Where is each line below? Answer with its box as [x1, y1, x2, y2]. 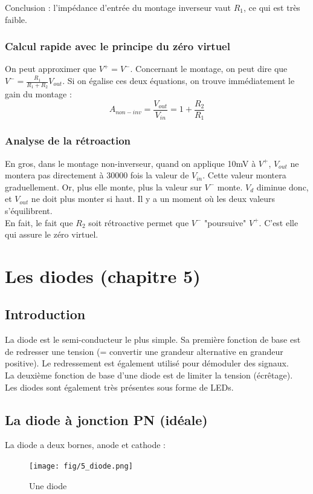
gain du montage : [5, 88, 72, 100]
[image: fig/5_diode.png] [29, 462, 133, 471]
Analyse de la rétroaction [5, 133, 131, 148]
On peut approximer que [5, 62, 96, 75]
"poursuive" [204, 216, 247, 229]
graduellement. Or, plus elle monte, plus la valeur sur [5, 180, 202, 193]
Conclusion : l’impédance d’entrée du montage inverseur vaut [5, 1, 231, 13]
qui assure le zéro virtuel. [5, 228, 98, 241]
